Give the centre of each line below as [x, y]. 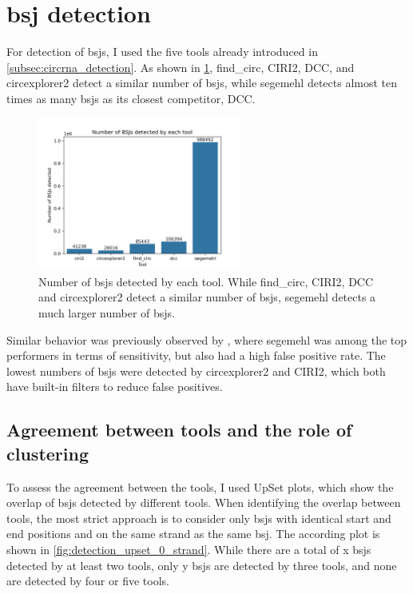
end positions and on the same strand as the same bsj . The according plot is [193, 534]
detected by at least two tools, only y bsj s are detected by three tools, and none [202, 565]
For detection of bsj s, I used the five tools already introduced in [162, 52]
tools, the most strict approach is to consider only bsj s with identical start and [199, 518]
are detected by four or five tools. [88, 581]
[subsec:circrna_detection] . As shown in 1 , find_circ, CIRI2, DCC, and [181, 67]
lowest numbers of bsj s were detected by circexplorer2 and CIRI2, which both [196, 371]
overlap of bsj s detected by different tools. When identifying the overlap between [204, 502]
